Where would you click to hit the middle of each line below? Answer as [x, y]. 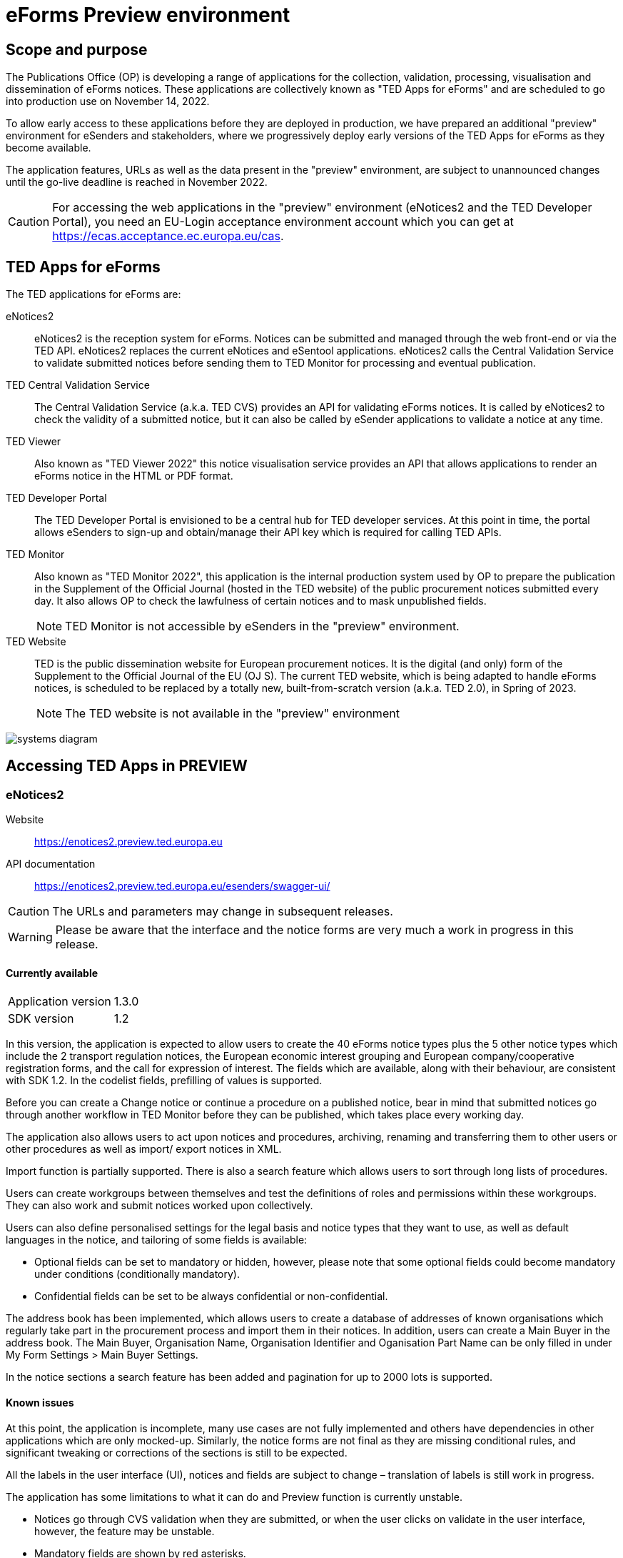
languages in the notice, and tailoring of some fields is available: [157, 1240]
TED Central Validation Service [78, 385]
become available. [49, 148]
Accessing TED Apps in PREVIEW [127, 766]
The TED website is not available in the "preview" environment [232, 714]
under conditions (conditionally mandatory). [137, 1274]
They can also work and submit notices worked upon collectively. [159, 1206]
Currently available [52, 973]
